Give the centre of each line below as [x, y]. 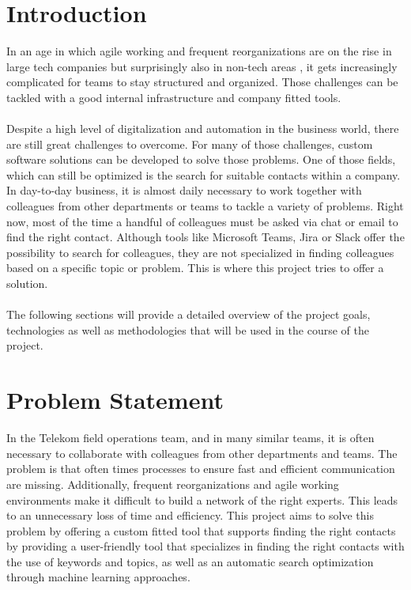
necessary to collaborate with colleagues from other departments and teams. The [202, 453]
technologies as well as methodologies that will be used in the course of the [188, 329]
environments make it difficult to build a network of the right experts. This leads [202, 499]
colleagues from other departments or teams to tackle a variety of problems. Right [205, 206]
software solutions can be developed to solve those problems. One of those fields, [201, 159]
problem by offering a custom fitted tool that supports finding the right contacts [201, 530]
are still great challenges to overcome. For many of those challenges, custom [190, 144]
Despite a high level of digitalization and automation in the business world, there [203, 129]
